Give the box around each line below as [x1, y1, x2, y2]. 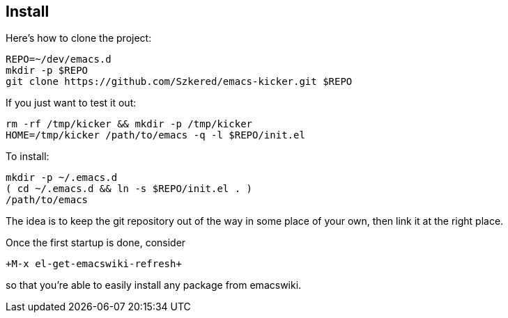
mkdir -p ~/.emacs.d [6, 172, 118, 184]
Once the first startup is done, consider [6, 237, 186, 249]
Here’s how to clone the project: [6, 32, 152, 45]
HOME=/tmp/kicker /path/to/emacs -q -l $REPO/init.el [6, 129, 305, 141]
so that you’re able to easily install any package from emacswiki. [6, 279, 302, 292]
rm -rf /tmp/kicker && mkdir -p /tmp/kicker [6, 118, 253, 130]
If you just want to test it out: [6, 97, 137, 109]
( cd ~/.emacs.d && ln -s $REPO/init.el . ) [6, 183, 253, 195]
